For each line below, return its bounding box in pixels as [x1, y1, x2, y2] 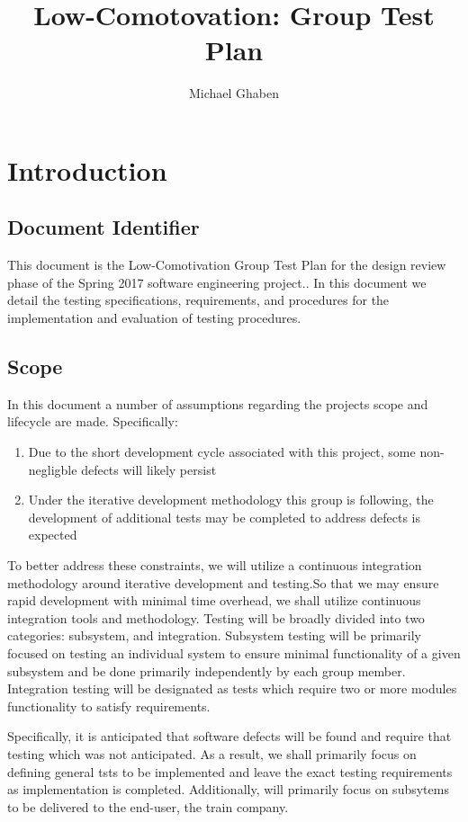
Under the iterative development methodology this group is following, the [28, 490, 434, 509]
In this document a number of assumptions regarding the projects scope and [7, 394, 428, 413]
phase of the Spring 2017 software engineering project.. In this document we [7, 273, 427, 291]
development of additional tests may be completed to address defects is [28, 507, 421, 526]
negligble [28, 460, 77, 478]
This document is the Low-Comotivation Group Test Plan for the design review [7, 255, 446, 274]
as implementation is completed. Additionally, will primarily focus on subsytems [7, 780, 449, 799]
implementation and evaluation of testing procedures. [7, 308, 301, 327]
